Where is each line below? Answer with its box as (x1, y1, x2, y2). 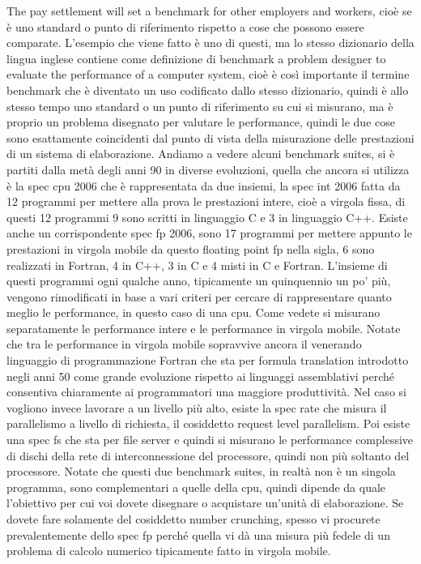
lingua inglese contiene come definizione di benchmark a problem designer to (6, 49, 386, 66)
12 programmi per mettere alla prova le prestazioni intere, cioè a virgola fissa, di (6, 193, 406, 210)
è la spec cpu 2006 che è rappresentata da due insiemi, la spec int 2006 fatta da (6, 177, 401, 194)
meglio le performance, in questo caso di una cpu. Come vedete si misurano (6, 304, 381, 321)
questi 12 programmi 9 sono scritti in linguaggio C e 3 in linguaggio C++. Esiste (6, 208, 408, 225)
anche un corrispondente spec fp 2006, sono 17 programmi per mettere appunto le (6, 224, 412, 241)
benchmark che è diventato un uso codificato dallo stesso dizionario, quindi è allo (6, 81, 409, 98)
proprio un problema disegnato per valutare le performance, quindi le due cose (6, 113, 395, 130)
